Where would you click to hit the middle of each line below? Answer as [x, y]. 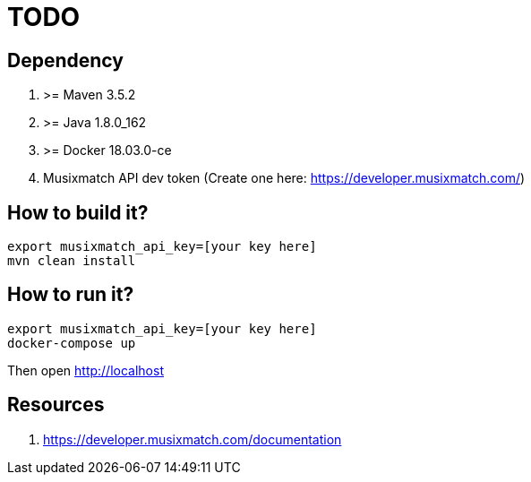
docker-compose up [72, 343]
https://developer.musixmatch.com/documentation [193, 439]
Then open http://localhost [86, 370]
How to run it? [71, 295]
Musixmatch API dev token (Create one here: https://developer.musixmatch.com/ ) [284, 178]
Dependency [65, 60]
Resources [56, 405]
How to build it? [78, 212]
